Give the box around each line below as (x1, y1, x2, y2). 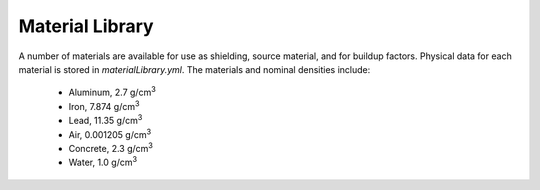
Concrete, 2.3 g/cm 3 (68, 141, 154, 154)
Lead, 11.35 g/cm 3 (68, 113, 143, 127)
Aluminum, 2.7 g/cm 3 (68, 85, 157, 99)
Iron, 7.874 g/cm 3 (68, 99, 140, 112)
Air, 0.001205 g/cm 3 (68, 126, 152, 140)
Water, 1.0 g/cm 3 (68, 155, 138, 169)
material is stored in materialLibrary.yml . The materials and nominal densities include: (18, 63, 371, 75)
